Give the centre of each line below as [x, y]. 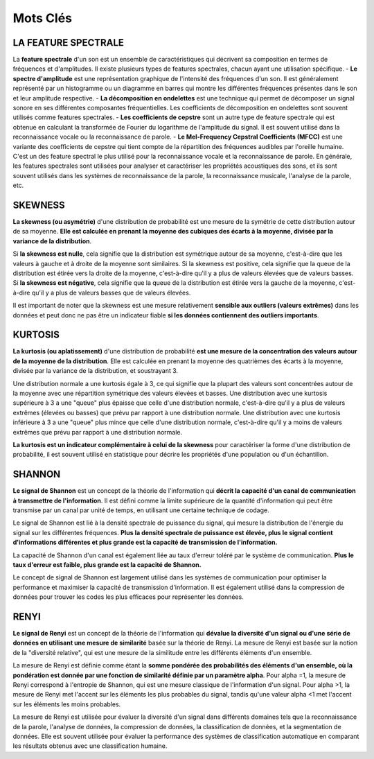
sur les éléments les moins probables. [67, 704]
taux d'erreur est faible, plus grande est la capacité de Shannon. [107, 565]
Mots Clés [43, 18]
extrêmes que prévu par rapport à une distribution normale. [98, 432]
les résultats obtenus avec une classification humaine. [90, 746]
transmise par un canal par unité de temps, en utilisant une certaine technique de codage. [141, 510]
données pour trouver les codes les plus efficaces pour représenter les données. [128, 597]
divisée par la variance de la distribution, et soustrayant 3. [96, 371]
